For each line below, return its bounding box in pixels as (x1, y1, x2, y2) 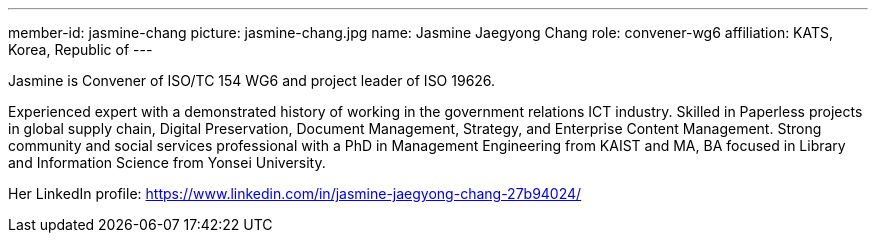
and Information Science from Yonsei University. (8, 154, 326, 171)
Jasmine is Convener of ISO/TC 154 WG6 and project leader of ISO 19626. (8, 72, 496, 89)
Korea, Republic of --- (8, 41, 153, 58)
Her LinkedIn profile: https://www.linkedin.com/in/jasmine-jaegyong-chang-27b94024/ (8, 185, 582, 202)
